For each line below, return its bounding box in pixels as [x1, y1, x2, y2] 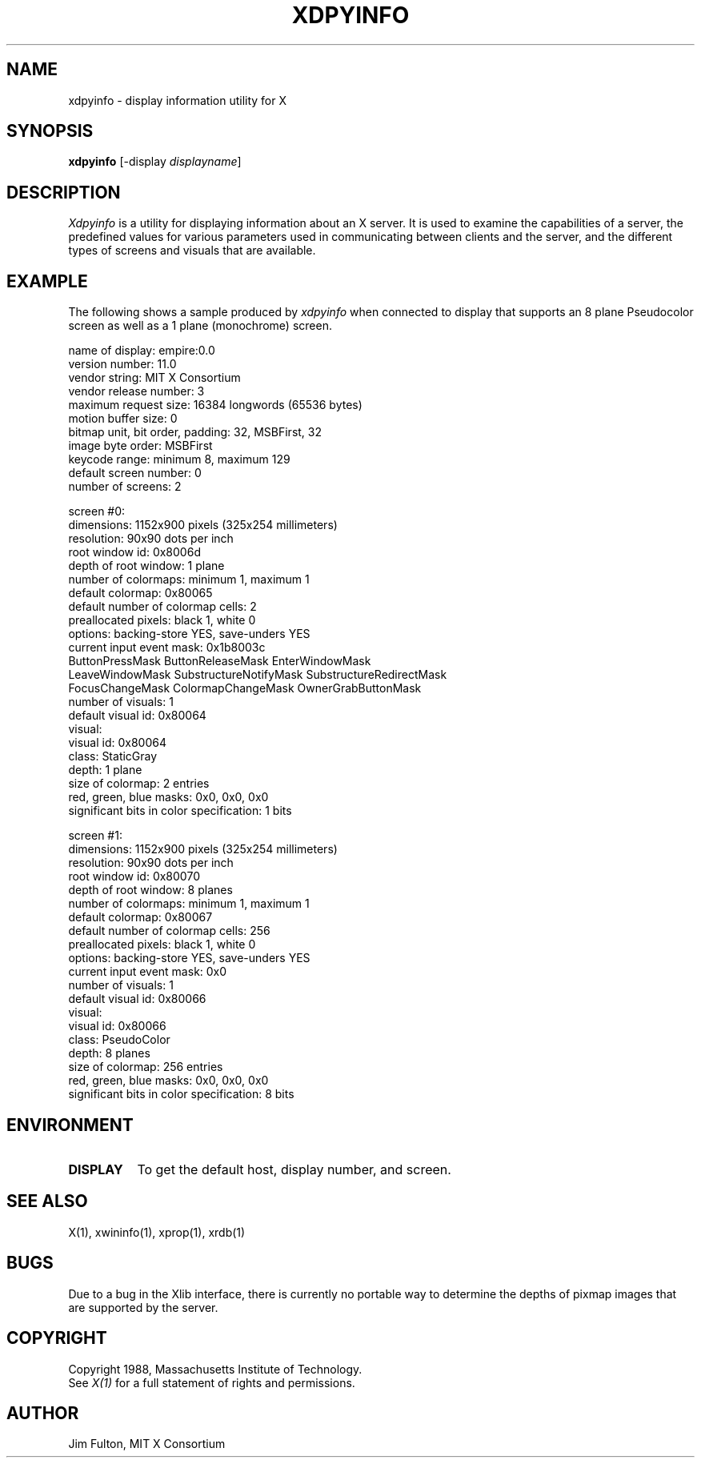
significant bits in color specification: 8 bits [68, 1087, 294, 1101]
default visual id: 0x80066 [68, 992, 206, 1006]
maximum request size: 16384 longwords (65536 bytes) [68, 398, 363, 412]
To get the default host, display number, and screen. [137, 1161, 451, 1177]
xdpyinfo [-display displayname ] [68, 154, 242, 169]
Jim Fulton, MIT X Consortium [68, 1437, 226, 1451]
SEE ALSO [6, 1191, 88, 1212]
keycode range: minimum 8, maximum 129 [68, 452, 290, 467]
